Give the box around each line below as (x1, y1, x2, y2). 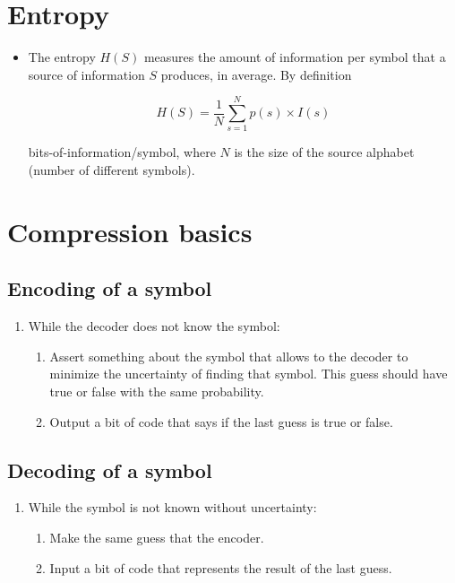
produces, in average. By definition (160, 65, 352, 83)
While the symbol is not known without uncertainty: (28, 498, 317, 517)
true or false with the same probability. (49, 381, 264, 400)
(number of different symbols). (28, 161, 195, 179)
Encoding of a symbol (7, 274, 212, 302)
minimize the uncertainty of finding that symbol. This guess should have (49, 364, 448, 383)
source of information (28, 65, 145, 83)
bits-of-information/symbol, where (28, 143, 216, 161)
